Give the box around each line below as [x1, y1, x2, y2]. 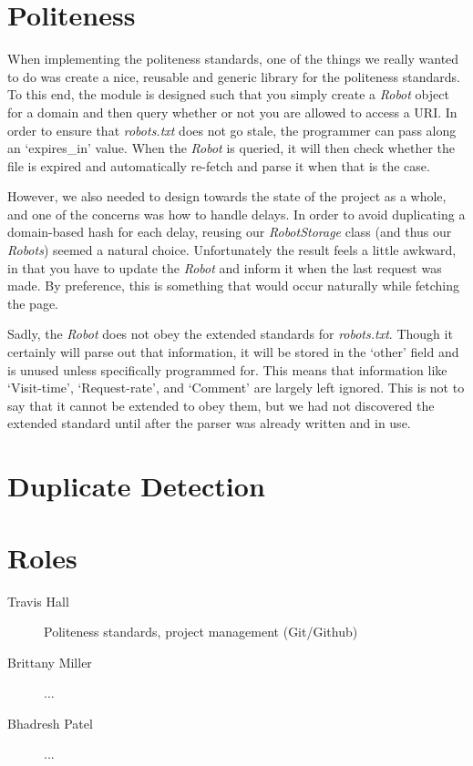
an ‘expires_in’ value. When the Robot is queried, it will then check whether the [7, 138, 456, 158]
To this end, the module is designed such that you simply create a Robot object [7, 85, 449, 104]
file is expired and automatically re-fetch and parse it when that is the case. [7, 156, 430, 175]
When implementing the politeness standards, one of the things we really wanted [7, 49, 459, 68]
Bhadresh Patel [7, 713, 93, 732]
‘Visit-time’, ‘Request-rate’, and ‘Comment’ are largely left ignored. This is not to [7, 378, 465, 397]
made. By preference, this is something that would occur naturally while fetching [7, 276, 460, 295]
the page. [7, 293, 58, 312]
